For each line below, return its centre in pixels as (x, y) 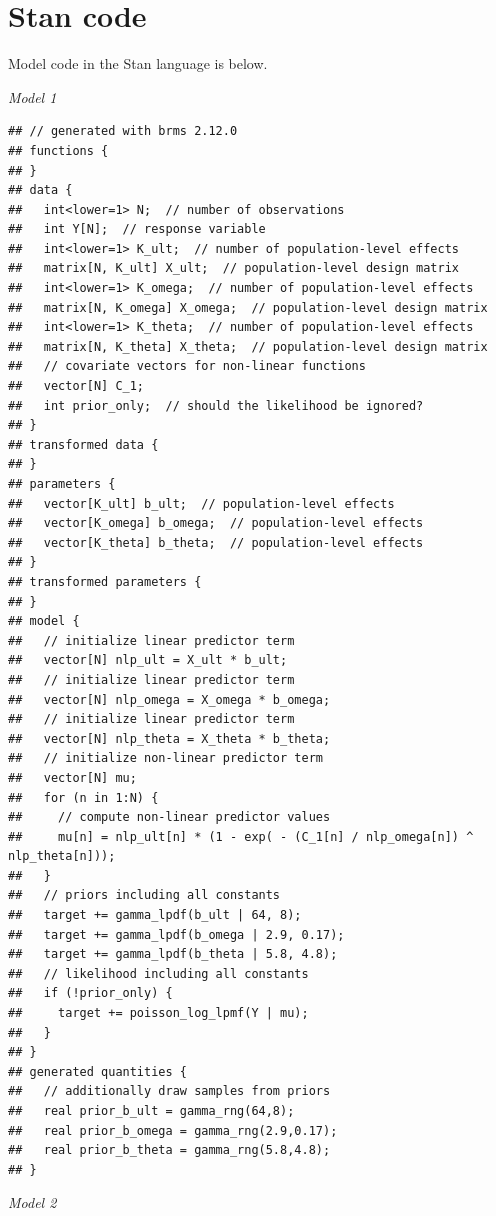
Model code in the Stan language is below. (138, 63)
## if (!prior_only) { (90, 993)
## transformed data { (83, 444)
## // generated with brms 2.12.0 (123, 131)
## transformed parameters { (105, 581)
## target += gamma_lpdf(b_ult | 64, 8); (155, 915)
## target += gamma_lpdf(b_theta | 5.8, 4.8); (173, 954)
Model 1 (32, 96)
